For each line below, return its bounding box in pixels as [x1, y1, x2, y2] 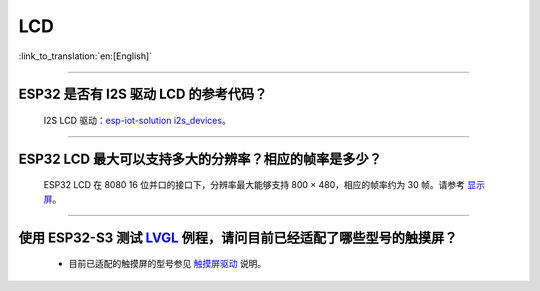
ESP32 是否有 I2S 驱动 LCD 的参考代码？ [18, 86, 268, 103]
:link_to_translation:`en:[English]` [18, 50, 153, 62]
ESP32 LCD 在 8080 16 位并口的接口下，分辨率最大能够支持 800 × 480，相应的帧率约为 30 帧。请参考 [43, 179, 465, 191]
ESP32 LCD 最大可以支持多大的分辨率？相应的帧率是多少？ [18, 150, 382, 167]
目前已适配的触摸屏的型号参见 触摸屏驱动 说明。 [68, 258, 267, 270]
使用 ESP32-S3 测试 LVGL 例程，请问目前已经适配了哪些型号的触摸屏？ [18, 229, 458, 246]
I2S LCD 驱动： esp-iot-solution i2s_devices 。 [43, 114, 232, 126]
